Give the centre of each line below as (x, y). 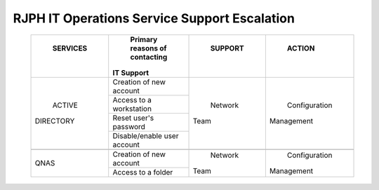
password (129, 126)
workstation (132, 109)
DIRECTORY (55, 121)
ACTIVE (65, 105)
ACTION (301, 48)
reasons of (148, 48)
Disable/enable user (146, 135)
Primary (144, 39)
